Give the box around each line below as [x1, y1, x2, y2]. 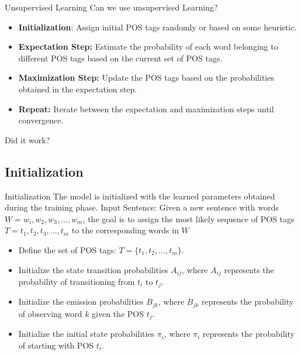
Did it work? [5, 133, 50, 146]
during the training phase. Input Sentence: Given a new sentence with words [5, 201, 279, 213]
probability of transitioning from [18, 275, 135, 287]
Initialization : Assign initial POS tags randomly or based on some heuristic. [18, 20, 297, 33]
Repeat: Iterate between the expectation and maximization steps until [18, 102, 274, 115]
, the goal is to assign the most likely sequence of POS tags [82, 212, 295, 225]
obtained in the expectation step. [18, 82, 137, 95]
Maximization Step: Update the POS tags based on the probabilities [18, 71, 274, 84]
